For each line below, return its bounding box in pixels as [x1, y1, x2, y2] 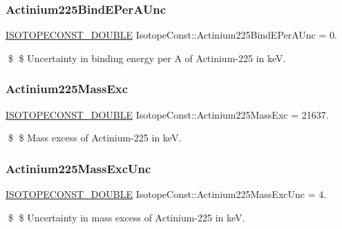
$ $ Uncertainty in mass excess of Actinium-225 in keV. [8, 210, 245, 224]
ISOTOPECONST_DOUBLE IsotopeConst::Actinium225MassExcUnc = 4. [6, 187, 327, 201]
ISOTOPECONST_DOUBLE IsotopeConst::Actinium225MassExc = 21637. [6, 107, 329, 121]
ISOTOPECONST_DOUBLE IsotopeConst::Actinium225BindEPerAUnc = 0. [6, 28, 337, 42]
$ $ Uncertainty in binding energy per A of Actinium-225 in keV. [8, 50, 286, 65]
